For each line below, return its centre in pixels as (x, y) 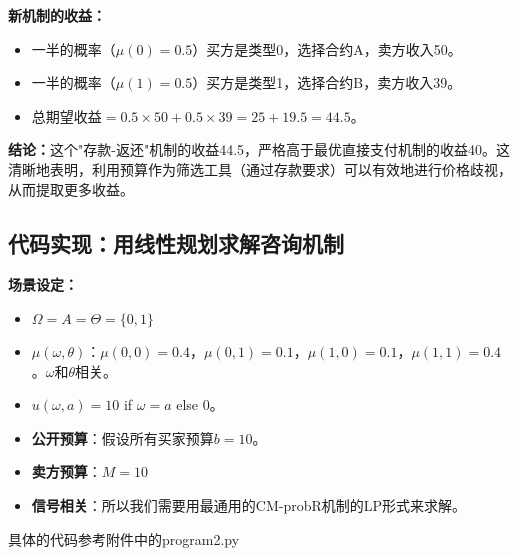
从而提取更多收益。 (71, 188)
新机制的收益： (57, 15)
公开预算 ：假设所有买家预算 (122, 437)
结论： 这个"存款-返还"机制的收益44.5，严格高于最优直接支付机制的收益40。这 (259, 149)
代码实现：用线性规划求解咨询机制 (176, 242)
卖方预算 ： (66, 471)
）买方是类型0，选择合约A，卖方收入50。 (327, 48)
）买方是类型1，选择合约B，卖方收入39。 (327, 82)
